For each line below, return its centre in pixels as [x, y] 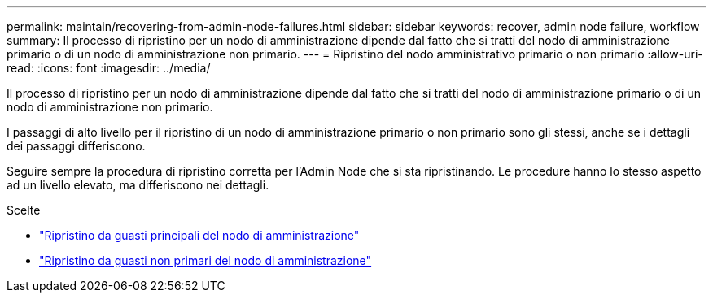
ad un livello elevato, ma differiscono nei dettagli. [138, 185]
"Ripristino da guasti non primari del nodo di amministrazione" [206, 260]
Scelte [24, 210]
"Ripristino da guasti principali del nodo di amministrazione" [199, 235]
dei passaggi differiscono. [76, 146]
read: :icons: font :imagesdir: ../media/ [109, 68]
